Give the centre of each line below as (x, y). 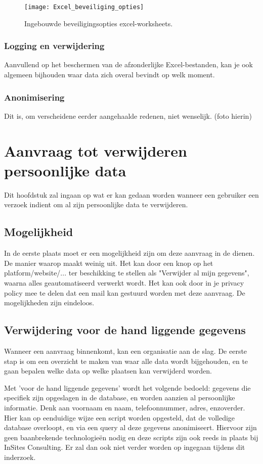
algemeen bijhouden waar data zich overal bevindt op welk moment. (109, 75)
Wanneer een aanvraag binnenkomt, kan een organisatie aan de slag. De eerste (126, 351)
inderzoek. (20, 457)
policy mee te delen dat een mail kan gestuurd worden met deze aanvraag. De (125, 292)
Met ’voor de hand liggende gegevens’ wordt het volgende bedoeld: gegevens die (127, 387)
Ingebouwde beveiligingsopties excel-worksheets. (99, 23)
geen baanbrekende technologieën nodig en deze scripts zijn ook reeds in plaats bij (131, 437)
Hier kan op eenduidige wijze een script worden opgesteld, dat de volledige (120, 417)
